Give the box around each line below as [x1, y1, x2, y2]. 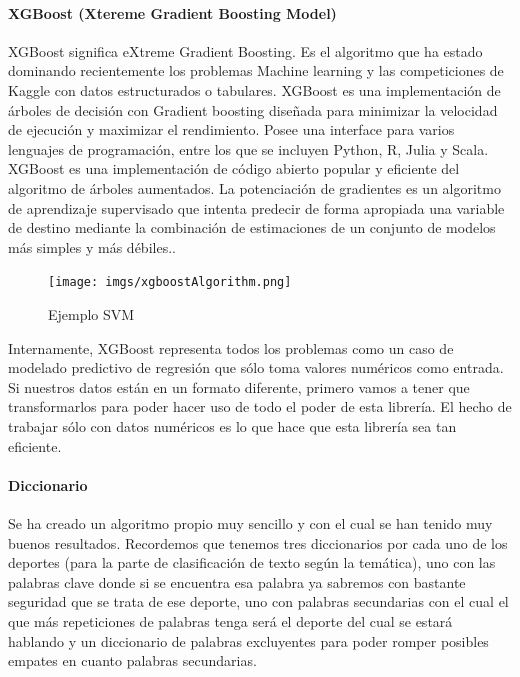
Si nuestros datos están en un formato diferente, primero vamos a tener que [8, 376, 470, 397]
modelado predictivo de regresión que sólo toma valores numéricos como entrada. [8, 357, 504, 378]
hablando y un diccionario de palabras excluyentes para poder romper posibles [8, 630, 489, 651]
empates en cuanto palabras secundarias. [8, 650, 257, 671]
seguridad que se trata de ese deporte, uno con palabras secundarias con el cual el [8, 591, 509, 612]
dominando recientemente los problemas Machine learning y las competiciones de [8, 60, 504, 81]
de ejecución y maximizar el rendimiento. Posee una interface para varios [8, 119, 455, 140]
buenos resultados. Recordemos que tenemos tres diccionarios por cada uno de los [8, 532, 508, 553]
